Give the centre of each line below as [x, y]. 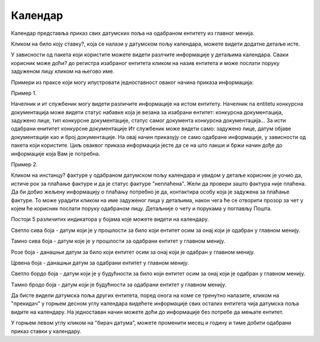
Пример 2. [24, 164]
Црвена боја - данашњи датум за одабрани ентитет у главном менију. [100, 263]
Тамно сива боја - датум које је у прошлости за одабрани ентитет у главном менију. [118, 241]
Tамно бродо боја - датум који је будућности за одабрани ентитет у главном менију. [119, 285]
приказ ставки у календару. [46, 331]
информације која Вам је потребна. [56, 153]
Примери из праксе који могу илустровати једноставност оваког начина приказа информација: [132, 82]
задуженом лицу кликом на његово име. [63, 72]
